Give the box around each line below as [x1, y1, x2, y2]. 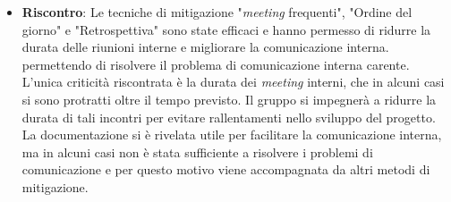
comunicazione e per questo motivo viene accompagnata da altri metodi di [21, 160, 430, 179]
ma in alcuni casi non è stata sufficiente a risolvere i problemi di [21, 142, 373, 161]
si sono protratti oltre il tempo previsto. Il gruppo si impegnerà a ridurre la [21, 89, 437, 108]
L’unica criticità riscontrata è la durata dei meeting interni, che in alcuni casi [21, 72, 445, 91]
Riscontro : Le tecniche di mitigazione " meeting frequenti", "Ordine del [21, 3, 413, 21]
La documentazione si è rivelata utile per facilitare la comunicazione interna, [21, 125, 442, 144]
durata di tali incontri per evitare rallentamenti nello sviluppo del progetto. [21, 107, 436, 126]
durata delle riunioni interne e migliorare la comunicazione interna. [21, 38, 389, 56]
